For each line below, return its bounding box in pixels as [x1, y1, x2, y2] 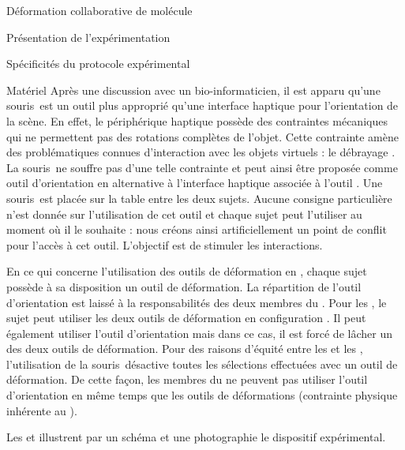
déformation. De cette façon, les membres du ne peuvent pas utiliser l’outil [6, 371, 368, 388]
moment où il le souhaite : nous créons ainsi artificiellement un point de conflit [6, 221, 387, 238]
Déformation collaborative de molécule [6, 2, 193, 18]
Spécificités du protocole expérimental [6, 55, 190, 72]
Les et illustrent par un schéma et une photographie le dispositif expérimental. [6, 429, 386, 445]
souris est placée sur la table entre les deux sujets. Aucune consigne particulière [6, 189, 392, 206]
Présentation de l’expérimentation [6, 28, 171, 45]
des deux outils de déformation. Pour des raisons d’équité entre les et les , [6, 340, 363, 357]
